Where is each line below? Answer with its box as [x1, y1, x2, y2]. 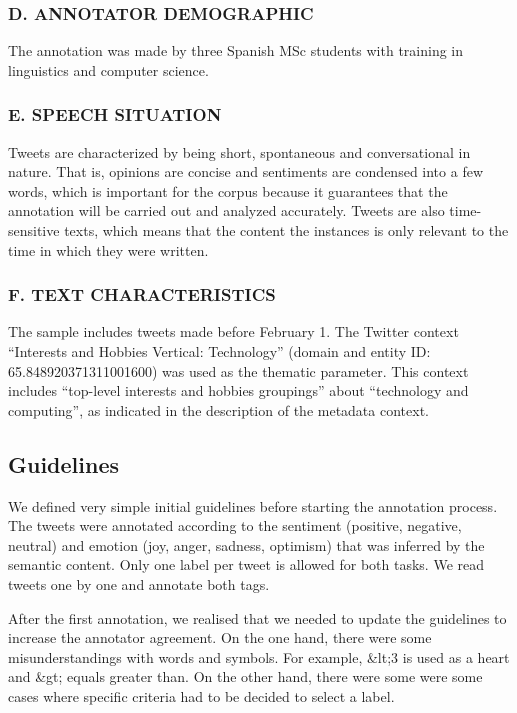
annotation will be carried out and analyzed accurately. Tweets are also [8, 200, 445, 221]
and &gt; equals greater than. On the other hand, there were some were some [8, 666, 483, 687]
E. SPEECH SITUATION [8, 102, 222, 127]
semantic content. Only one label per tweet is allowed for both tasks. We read [8, 554, 484, 575]
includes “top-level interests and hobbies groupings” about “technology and [8, 380, 469, 401]
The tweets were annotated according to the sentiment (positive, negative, [8, 515, 462, 536]
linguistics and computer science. [8, 59, 209, 80]
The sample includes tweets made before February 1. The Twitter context [8, 321, 459, 342]
